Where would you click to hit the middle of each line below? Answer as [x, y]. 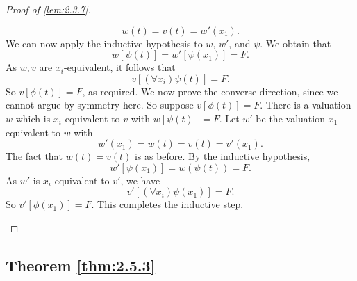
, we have [140, 180]
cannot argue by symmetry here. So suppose [100, 105]
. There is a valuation [306, 105]
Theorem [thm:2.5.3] [81, 265]
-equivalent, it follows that [119, 67]
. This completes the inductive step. [167, 204]
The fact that [34, 156]
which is [33, 118]
